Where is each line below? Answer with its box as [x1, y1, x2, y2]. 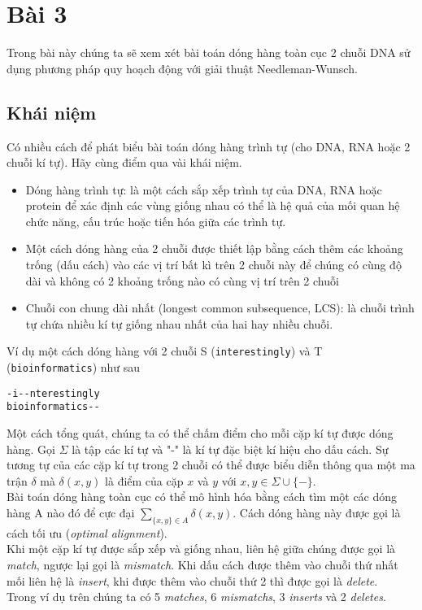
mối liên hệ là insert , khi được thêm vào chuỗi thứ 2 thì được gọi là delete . [7, 572, 378, 589]
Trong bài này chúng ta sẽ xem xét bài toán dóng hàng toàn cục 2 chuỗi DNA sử [7, 44, 411, 61]
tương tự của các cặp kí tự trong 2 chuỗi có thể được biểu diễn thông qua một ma [7, 456, 415, 473]
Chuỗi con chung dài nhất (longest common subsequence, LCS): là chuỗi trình [25, 299, 415, 316]
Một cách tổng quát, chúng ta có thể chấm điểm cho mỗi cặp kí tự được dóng [7, 425, 394, 442]
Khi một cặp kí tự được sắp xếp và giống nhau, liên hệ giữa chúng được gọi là [7, 540, 396, 557]
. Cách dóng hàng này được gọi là [233, 504, 401, 521]
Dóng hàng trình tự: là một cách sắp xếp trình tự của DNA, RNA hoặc [25, 181, 382, 198]
